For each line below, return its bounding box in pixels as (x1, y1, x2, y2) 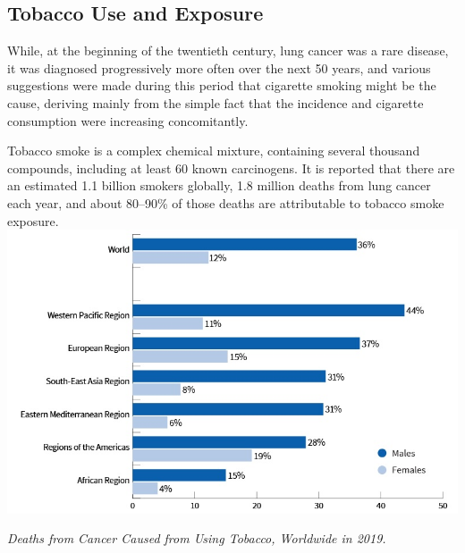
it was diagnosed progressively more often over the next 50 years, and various (7, 58, 431, 77)
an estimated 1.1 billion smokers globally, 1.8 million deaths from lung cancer (7, 176, 431, 195)
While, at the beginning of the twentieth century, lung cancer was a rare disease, (7, 41, 449, 60)
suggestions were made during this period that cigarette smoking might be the (7, 76, 436, 95)
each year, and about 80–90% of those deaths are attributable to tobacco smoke (7, 193, 444, 212)
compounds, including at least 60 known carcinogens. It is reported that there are (7, 158, 455, 177)
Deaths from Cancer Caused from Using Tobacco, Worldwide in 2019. (7, 529, 386, 548)
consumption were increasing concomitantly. (7, 111, 249, 130)
